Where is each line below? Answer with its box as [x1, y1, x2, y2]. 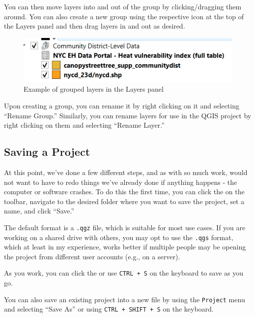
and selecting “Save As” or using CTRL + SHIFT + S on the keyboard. [4, 304, 214, 314]
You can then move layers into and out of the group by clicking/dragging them [4, 1, 242, 11]
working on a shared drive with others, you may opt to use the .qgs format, [4, 232, 233, 242]
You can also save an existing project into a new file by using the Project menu [4, 294, 245, 304]
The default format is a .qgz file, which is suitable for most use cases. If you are [4, 222, 246, 232]
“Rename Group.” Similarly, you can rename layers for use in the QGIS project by [4, 110, 252, 120]
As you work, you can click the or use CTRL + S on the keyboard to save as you [4, 268, 243, 278]
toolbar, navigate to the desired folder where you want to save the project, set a [4, 196, 245, 206]
